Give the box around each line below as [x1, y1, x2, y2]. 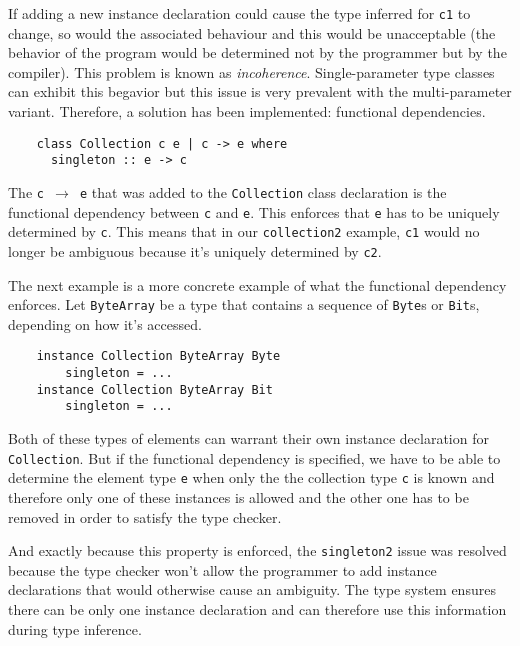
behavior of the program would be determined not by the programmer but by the [8, 42, 507, 63]
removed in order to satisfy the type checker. [8, 506, 282, 527]
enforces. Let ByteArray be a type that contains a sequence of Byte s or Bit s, [8, 294, 480, 315]
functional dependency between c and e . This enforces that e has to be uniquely [8, 201, 500, 222]
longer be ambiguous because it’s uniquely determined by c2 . [8, 240, 382, 261]
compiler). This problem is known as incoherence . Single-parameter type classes [8, 61, 495, 82]
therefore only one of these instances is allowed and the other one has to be [8, 486, 469, 507]
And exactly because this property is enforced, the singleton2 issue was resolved [8, 540, 507, 561]
